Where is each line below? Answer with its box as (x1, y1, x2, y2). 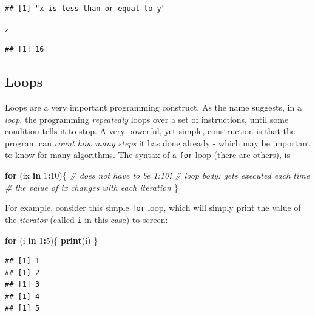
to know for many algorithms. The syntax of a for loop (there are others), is (5, 148, 290, 161)
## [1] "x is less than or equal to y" (5, 4, 166, 13)
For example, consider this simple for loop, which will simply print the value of (5, 201, 301, 214)
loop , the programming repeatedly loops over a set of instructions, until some (5, 112, 289, 125)
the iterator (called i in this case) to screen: (5, 213, 168, 225)
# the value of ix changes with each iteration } (5, 180, 178, 193)
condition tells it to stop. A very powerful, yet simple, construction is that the (5, 125, 296, 137)
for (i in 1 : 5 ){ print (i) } (5, 233, 98, 246)
